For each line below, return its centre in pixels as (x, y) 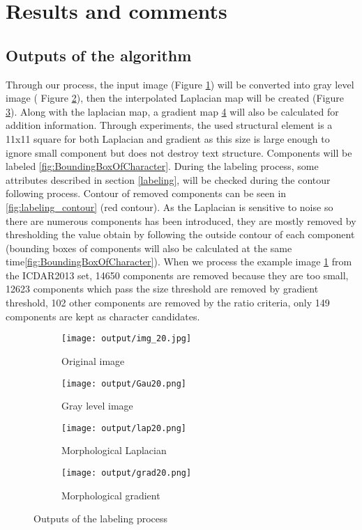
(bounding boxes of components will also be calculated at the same (149, 248)
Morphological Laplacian (114, 450)
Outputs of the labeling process (101, 519)
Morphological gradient (111, 495)
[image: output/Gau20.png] (124, 383)
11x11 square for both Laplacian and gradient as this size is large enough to (168, 138)
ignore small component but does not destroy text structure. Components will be (179, 152)
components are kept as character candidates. (103, 316)
